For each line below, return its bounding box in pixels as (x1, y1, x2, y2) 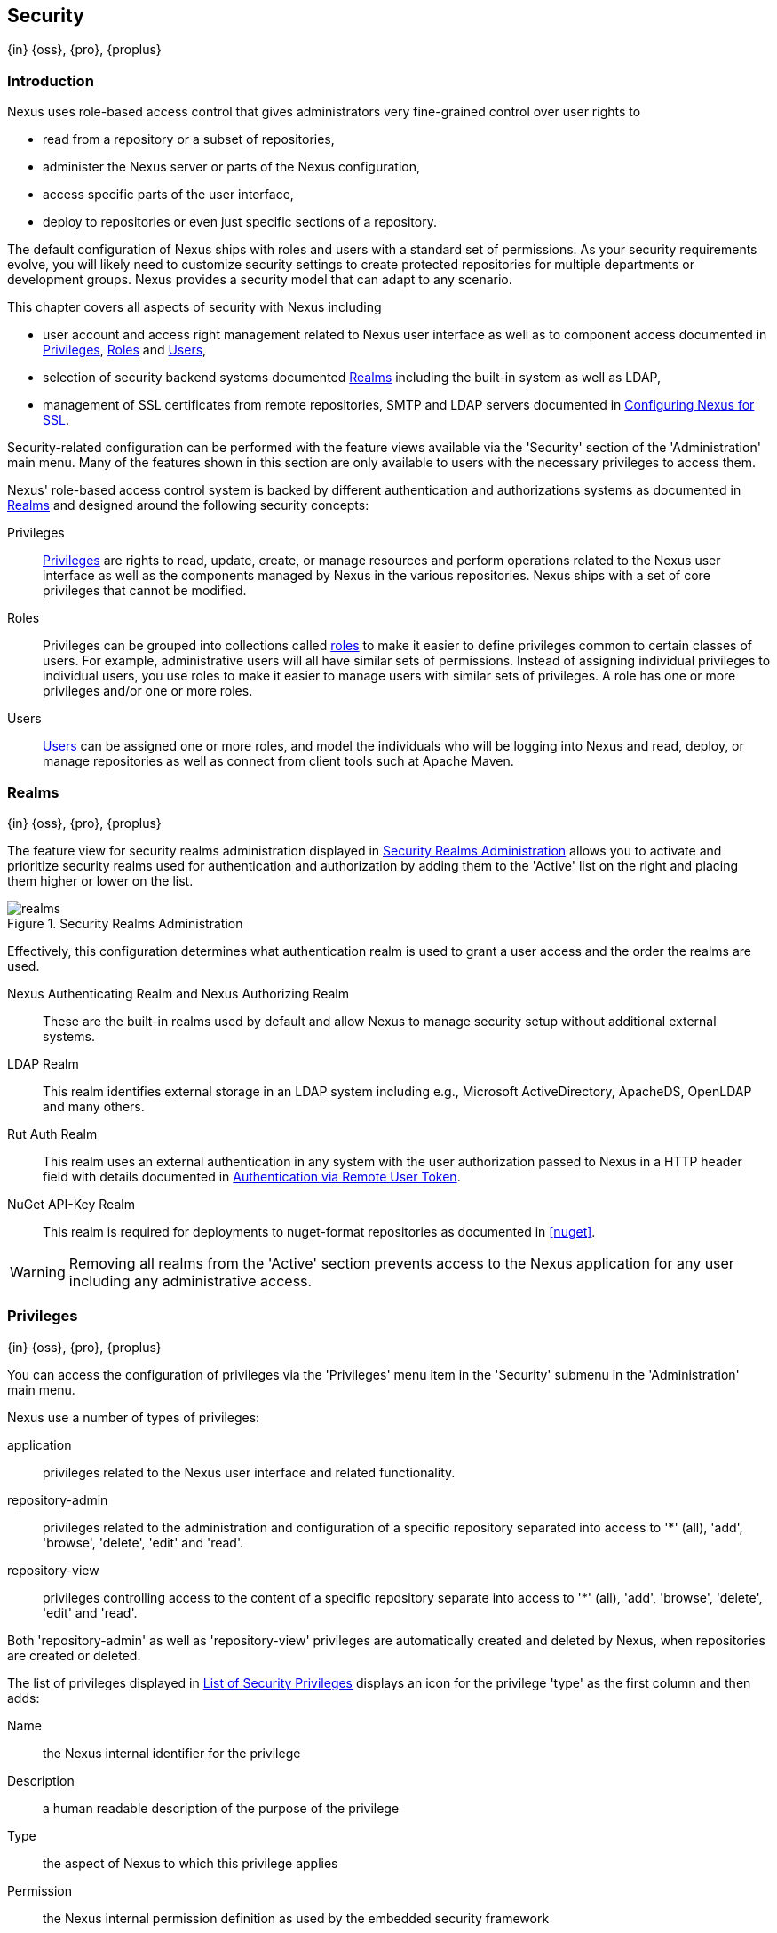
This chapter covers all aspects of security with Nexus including (7, 299, 382, 315)
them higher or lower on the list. (7, 872, 194, 888)
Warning (10, 1262, 66, 1281)
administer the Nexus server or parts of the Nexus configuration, (43, 159, 421, 175)
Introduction (7, 71, 94, 90)
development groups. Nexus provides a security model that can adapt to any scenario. (7, 272, 512, 288)
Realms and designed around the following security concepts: (7, 497, 369, 513)
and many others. (43, 1098, 145, 1114)
